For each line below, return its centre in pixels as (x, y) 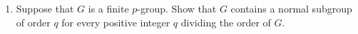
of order (33, 22)
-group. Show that (177, 8)
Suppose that (45, 8)
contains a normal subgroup (291, 8)
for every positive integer (116, 22)
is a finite (108, 8)
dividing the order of (226, 22)
